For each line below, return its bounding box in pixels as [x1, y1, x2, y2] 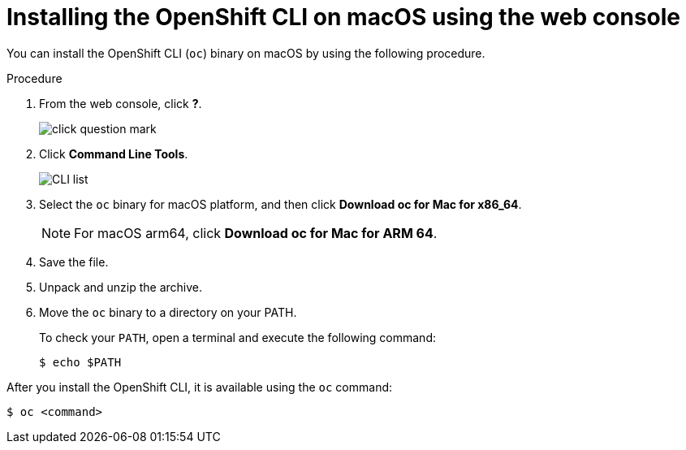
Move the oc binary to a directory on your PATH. [39, 305, 297, 319]
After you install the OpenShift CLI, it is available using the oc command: [6, 379, 393, 394]
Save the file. [39, 254, 109, 269]
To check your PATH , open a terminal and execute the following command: [39, 330, 436, 344]
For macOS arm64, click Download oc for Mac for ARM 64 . [74, 224, 438, 241]
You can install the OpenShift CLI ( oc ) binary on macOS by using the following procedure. [6, 45, 485, 60]
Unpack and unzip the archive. [39, 279, 203, 294]
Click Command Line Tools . [39, 146, 188, 161]
